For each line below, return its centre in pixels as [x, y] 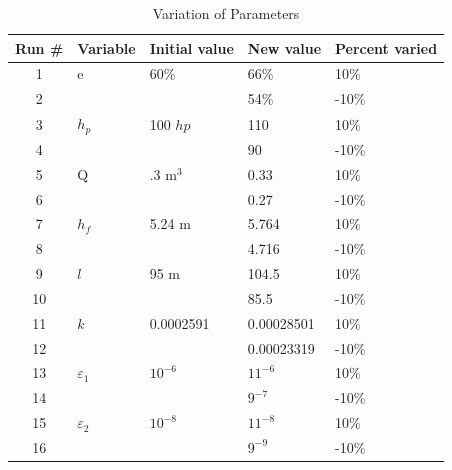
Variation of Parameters [226, 13]
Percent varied [386, 47]
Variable [106, 47]
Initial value [191, 47]
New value [284, 47]
